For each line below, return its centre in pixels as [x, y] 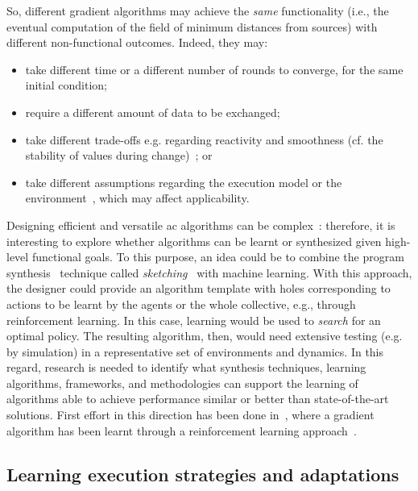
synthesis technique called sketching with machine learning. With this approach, [209, 272]
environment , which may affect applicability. [137, 198]
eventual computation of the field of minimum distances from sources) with [192, 26]
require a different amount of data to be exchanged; [153, 112]
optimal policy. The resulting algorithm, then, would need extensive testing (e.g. [205, 336]
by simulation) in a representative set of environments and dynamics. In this [195, 351]
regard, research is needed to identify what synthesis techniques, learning [186, 367]
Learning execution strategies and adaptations [203, 474]
